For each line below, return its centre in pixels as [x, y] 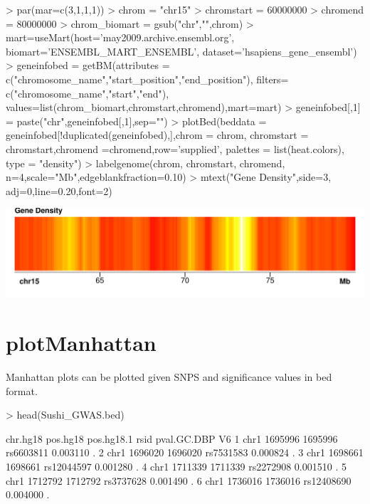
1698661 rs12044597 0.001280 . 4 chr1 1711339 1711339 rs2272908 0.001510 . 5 [176, 466]
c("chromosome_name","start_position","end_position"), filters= [147, 79]
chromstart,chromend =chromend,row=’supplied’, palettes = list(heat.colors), [175, 148]
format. [22, 390]
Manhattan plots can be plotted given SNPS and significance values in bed [169, 377]
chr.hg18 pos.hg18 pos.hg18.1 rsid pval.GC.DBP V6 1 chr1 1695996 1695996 [172, 438]
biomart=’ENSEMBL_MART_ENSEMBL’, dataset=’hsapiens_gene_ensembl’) [181, 51]
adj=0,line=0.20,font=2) [59, 190]
